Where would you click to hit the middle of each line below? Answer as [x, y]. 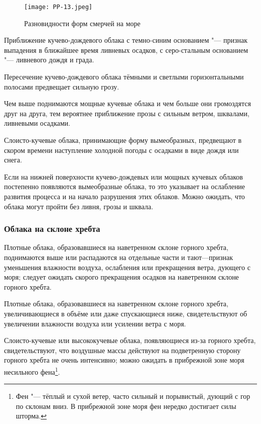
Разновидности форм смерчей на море [82, 23]
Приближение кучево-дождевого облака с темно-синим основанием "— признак [126, 40]
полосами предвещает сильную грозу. [62, 86]
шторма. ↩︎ [31, 416]
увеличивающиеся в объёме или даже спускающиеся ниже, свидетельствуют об [126, 313]
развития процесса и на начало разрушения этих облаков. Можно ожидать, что [124, 196]
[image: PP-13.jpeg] [58, 7]
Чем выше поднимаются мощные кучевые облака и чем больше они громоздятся [127, 103]
